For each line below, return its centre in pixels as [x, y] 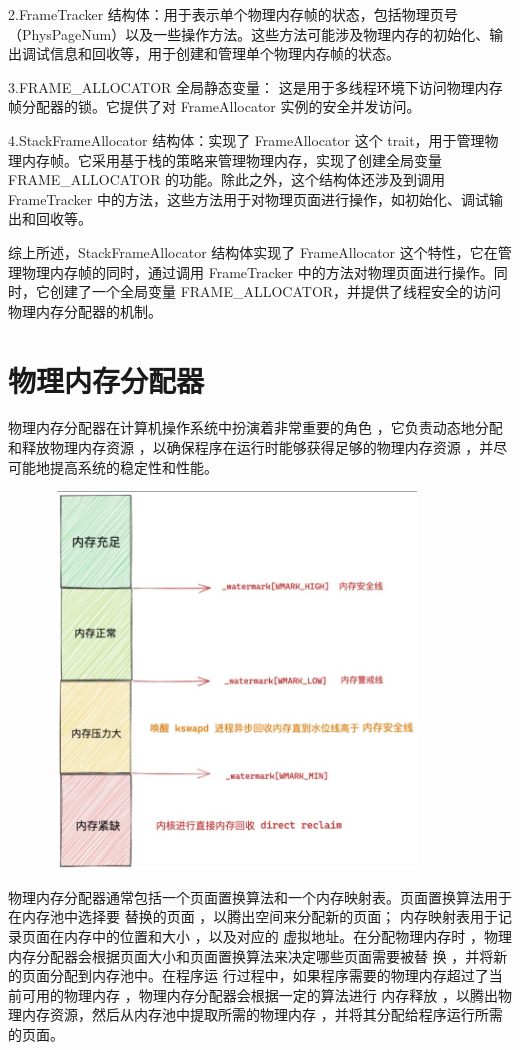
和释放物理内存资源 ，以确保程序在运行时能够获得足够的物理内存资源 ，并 [251, 447]
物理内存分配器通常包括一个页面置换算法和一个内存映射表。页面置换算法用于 [260, 896]
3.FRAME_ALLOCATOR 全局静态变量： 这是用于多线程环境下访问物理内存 [255, 86]
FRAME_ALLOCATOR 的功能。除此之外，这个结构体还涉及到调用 [227, 179]
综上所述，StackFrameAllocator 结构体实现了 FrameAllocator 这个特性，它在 [253, 251]
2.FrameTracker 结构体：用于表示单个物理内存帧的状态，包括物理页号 [233, 14]
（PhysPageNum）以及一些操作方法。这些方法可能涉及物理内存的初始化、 [249, 33]
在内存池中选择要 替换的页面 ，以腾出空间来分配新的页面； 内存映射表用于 [253, 916]
